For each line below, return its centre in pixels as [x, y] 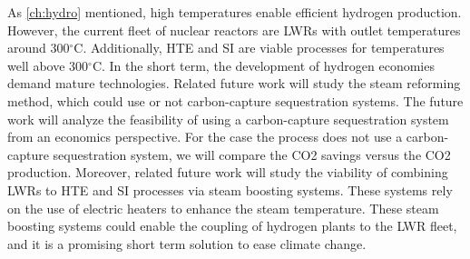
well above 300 [48, 65]
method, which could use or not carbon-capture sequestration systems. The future [235, 100]
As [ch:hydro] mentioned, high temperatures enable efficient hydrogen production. [235, 12]
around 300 [39, 48]
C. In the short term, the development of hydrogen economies [263, 65]
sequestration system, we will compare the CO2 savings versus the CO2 [252, 154]
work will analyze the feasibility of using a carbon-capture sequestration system [228, 119]
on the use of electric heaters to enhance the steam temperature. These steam [223, 208]
